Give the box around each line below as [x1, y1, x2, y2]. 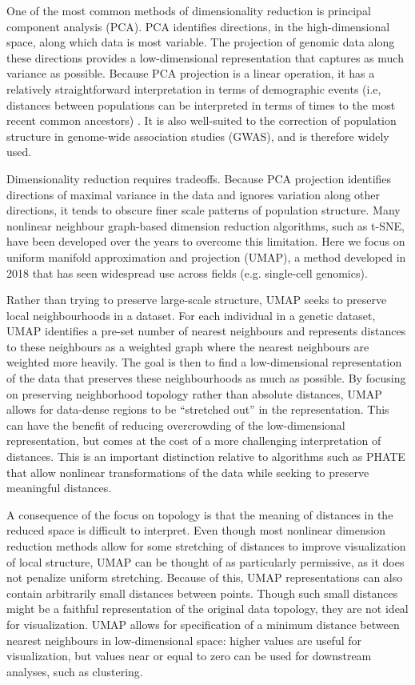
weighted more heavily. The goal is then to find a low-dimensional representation [6, 354, 402, 371]
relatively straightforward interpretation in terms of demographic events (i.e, [6, 80, 381, 97]
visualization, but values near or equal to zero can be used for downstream [6, 647, 372, 664]
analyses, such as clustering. [6, 663, 143, 679]
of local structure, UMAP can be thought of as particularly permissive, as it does [6, 553, 405, 570]
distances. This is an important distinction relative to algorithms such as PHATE [6, 448, 405, 465]
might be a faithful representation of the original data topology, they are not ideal [6, 600, 409, 617]
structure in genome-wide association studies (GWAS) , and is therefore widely [6, 127, 389, 144]
